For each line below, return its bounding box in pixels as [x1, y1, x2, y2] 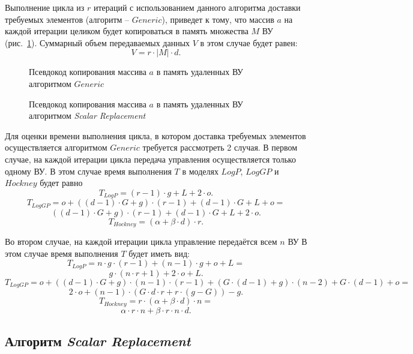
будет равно [40, 176, 83, 189]
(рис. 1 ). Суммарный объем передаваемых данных [5, 36, 190, 49]
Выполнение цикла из [5, 1, 85, 13]
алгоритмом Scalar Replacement [29, 109, 146, 122]
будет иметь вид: [128, 247, 190, 259]
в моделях [182, 164, 219, 177]
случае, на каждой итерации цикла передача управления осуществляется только [5, 152, 296, 165]
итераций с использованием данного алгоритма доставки [93, 1, 301, 13]
